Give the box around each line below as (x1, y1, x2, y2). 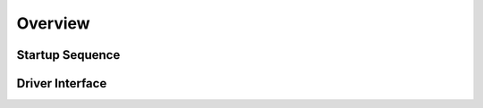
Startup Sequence (16, 47, 121, 62)
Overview (16, 13, 90, 33)
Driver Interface (16, 76, 107, 91)
